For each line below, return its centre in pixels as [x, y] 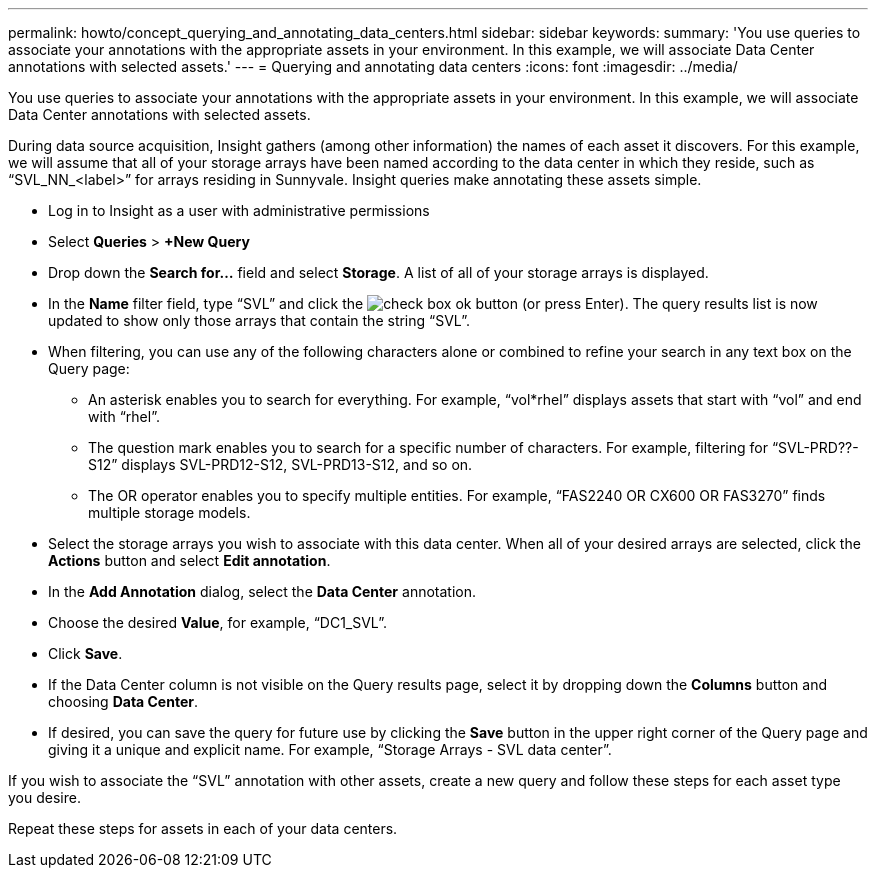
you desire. [44, 797]
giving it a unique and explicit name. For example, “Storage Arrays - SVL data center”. [330, 749]
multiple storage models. [169, 512]
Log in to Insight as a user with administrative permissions [239, 210]
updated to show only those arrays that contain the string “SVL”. [259, 320]
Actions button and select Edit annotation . [189, 560]
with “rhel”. [124, 416]
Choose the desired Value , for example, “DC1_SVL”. [218, 622]
